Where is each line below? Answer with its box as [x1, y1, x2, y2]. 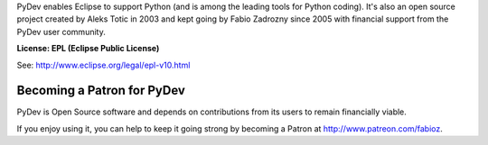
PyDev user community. [16, 26, 106, 37]
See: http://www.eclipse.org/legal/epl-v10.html [16, 59, 191, 70]
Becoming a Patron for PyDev [16, 83, 185, 98]
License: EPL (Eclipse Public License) [16, 43, 160, 54]
